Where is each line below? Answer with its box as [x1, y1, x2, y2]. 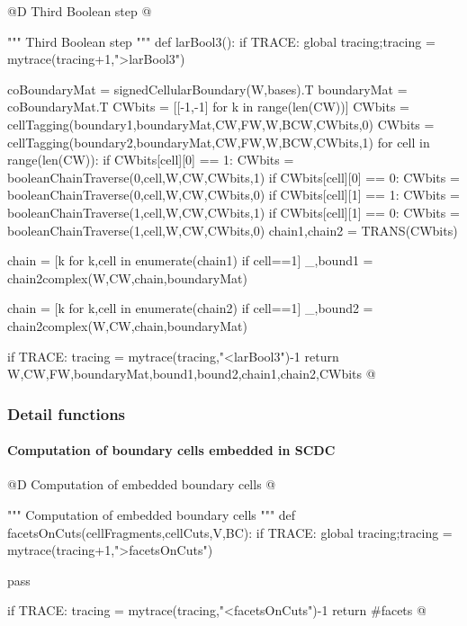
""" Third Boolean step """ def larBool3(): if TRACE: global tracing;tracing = [7, 31, 436, 50]
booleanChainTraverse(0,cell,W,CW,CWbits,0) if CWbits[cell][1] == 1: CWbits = [7, 185, 460, 204]
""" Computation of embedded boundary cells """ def [7, 505, 296, 523]
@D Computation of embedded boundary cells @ [7, 475, 276, 494]
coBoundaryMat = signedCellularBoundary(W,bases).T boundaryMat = [7, 79, 408, 98]
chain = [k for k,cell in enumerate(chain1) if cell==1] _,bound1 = [7, 251, 373, 270]
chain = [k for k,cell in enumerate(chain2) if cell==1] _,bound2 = [7, 299, 373, 317]
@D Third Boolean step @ [7, 2, 152, 20]
